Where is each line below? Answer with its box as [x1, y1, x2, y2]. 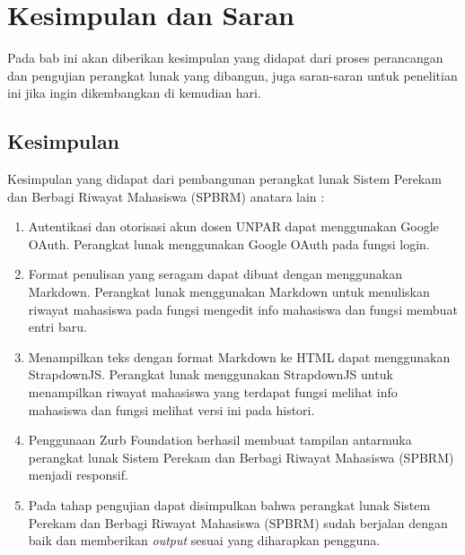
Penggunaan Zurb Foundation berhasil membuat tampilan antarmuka [28, 430, 412, 449]
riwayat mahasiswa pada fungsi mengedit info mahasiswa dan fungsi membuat [28, 299, 458, 318]
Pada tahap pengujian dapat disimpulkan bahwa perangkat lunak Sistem [28, 496, 431, 515]
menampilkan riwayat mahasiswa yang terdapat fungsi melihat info [28, 383, 398, 402]
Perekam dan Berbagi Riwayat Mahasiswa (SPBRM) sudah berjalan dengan [28, 513, 448, 532]
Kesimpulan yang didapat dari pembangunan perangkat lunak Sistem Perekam [7, 169, 442, 188]
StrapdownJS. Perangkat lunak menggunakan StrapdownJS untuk [28, 365, 393, 384]
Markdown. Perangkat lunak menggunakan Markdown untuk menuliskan [28, 282, 430, 301]
